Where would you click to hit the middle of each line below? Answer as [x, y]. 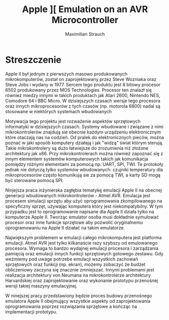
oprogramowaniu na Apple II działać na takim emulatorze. [65, 227]
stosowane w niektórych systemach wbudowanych [59, 111]
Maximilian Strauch [85, 34]
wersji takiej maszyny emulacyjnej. [41, 286]
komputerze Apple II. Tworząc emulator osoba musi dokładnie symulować [82, 217]
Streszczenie [33, 60]
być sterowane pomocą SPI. [34, 180]
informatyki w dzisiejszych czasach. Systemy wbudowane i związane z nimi [84, 126]
